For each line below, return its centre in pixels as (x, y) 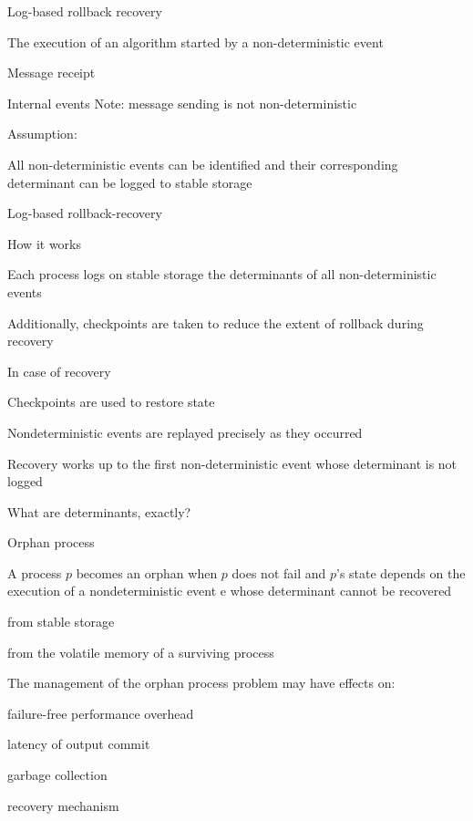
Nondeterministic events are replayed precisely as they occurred (185, 432)
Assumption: (42, 134)
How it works (44, 243)
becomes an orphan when (147, 572)
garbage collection (57, 775)
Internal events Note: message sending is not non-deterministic (182, 103)
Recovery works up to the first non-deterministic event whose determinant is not (232, 463)
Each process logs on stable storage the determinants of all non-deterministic (222, 274)
